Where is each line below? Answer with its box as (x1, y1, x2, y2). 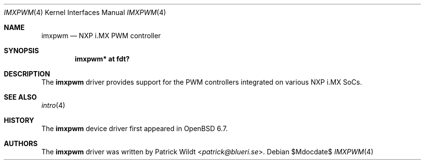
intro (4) (41, 101, 65, 109)
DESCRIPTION (4, 70, 50, 78)
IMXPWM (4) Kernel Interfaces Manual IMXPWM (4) (4, 8, 166, 16)
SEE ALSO (4, 93, 37, 101)
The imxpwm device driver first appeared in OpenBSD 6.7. (41, 124, 228, 133)
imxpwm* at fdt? (75, 55, 130, 63)
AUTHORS (4, 139, 38, 148)
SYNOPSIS (4, 46, 39, 55)
